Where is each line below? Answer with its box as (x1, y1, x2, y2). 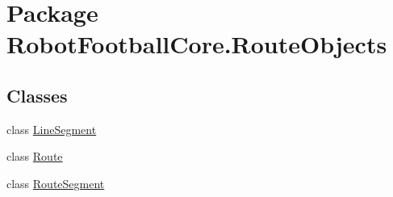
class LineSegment (6, 120, 97, 137)
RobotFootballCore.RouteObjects (6, 27, 387, 61)
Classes (6, 82, 68, 107)
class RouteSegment (6, 174, 105, 191)
